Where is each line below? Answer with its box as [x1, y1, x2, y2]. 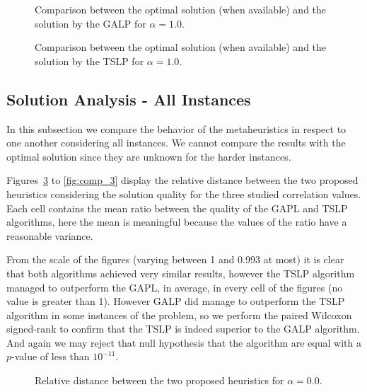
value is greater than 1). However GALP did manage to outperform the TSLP [6, 294, 345, 309]
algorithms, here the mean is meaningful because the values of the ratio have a [6, 214, 347, 229]
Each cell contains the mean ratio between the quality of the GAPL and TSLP [6, 200, 348, 215]
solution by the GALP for [35, 16, 146, 30]
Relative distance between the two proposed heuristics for [35, 373, 284, 388]
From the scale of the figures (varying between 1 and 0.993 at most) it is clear [6, 252, 344, 267]
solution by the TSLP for [35, 53, 144, 68]
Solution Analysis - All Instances [6, 88, 251, 110]
